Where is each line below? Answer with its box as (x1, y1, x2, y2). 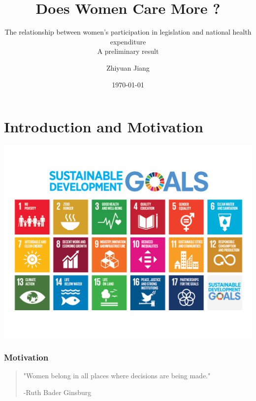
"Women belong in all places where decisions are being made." (23, 370, 211, 381)
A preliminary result (97, 46, 159, 56)
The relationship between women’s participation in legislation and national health (4, 27, 252, 37)
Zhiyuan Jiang (106, 62, 150, 73)
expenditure (110, 36, 146, 46)
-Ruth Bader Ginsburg (23, 387, 92, 397)
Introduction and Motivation (4, 117, 203, 137)
